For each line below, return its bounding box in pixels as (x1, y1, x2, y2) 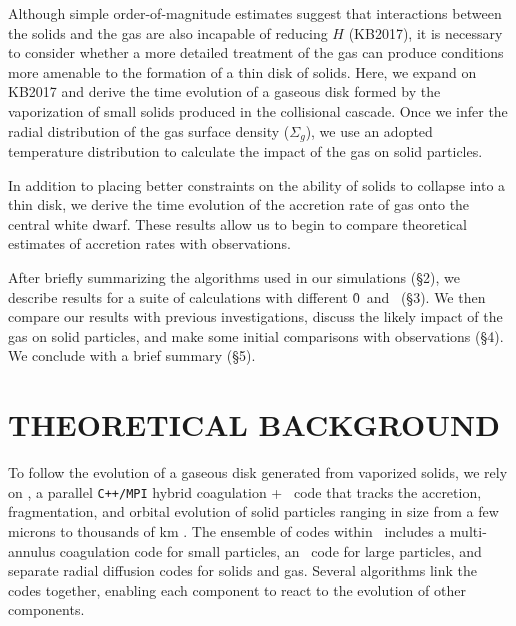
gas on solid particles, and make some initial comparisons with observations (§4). (8, 325, 504, 346)
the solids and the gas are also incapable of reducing (8, 22, 328, 43)
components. (8, 599, 85, 620)
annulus (8, 540, 56, 561)
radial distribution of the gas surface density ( (8, 120, 290, 141)
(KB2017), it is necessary (348, 22, 503, 43)
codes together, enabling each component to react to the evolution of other (8, 579, 466, 600)
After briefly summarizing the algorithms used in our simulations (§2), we (8, 266, 460, 287)
